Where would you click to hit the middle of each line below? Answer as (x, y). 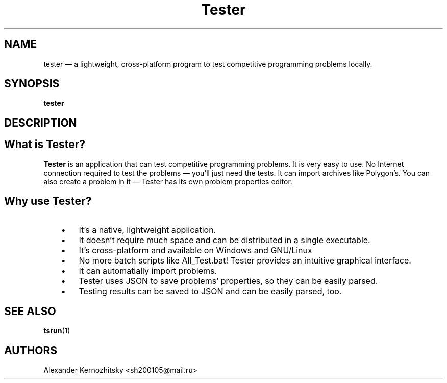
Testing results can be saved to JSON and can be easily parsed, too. (210, 291)
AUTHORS (31, 350)
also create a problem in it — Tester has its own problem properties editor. (168, 181)
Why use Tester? (48, 201)
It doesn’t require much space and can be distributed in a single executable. (225, 240)
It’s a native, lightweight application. (147, 230)
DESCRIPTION (41, 123)
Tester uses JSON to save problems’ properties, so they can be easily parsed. (228, 281)
